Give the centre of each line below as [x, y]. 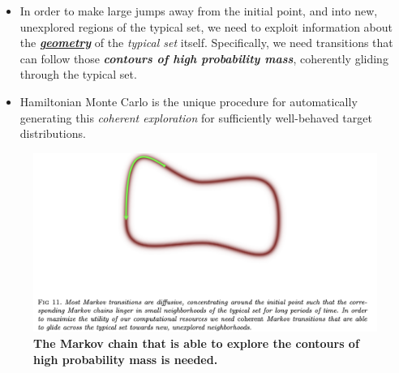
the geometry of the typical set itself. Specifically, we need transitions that [206, 43]
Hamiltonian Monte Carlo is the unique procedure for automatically [189, 101]
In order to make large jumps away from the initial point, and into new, [199, 11]
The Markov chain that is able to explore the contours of [196, 343]
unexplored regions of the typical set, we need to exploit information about [206, 26]
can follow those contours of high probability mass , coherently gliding [204, 58]
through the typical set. [78, 74]
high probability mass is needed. [126, 359]
